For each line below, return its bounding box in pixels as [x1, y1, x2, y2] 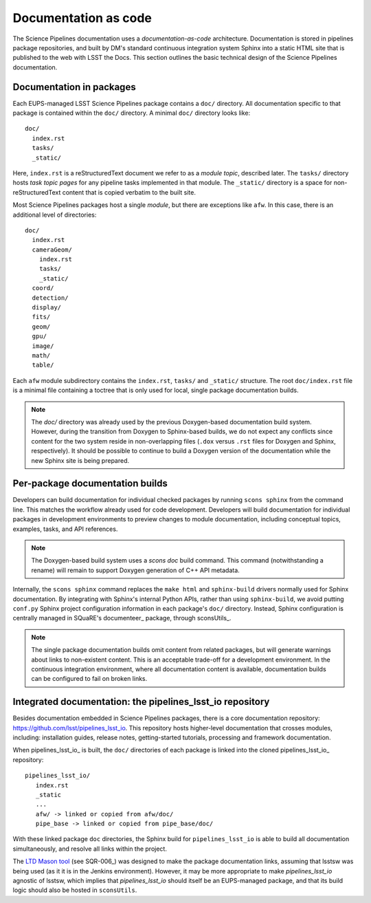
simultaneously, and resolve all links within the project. [12, 845, 168, 853]
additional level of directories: [12, 210, 97, 219]
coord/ [32, 284, 54, 292]
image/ [32, 342, 54, 350]
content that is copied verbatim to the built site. [62, 188, 196, 196]
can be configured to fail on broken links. [31, 675, 148, 683]
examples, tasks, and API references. [12, 525, 118, 533]
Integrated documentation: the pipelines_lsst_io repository [12, 696, 270, 708]
